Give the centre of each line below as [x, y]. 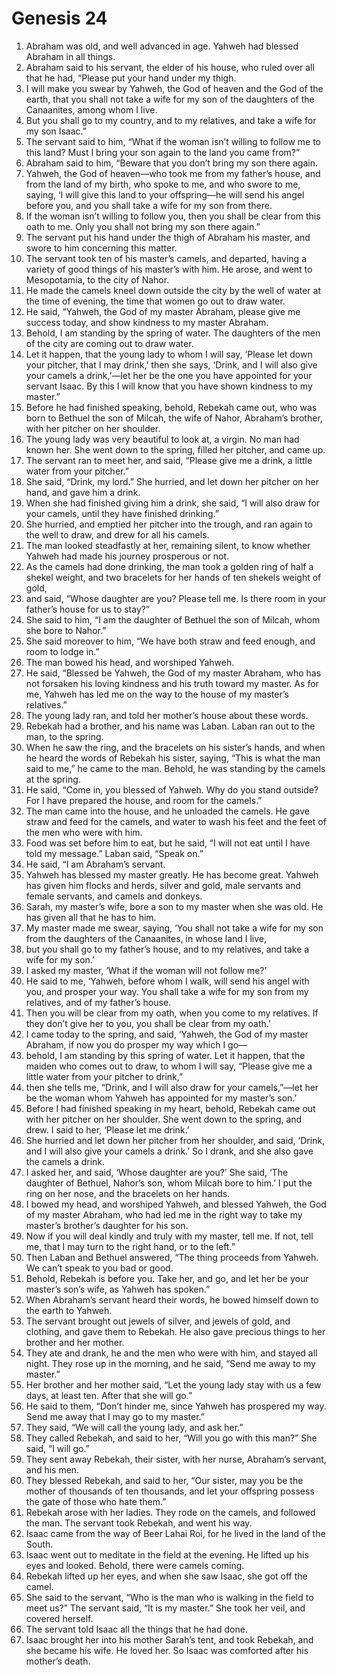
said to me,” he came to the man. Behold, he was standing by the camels [175, 768]
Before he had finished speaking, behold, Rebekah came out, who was [171, 407]
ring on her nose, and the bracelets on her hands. [128, 1193]
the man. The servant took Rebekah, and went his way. [139, 1523]
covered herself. [59, 1618]
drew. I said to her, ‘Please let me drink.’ [107, 1129]
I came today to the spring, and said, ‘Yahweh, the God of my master [167, 1034]
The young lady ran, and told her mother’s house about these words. [167, 715]
